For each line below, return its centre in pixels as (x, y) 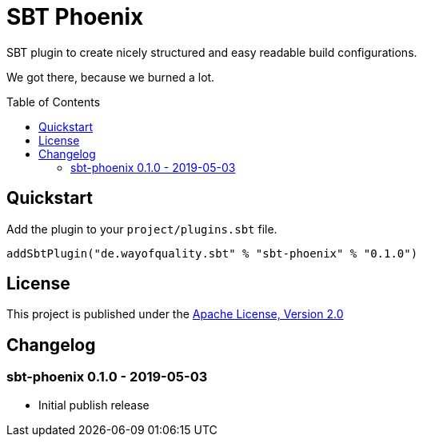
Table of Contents (54, 102)
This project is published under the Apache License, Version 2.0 (175, 314)
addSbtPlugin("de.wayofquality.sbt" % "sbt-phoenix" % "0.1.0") (212, 253)
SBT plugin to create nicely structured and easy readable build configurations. (212, 52)
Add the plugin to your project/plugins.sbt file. (142, 229)
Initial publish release (94, 405)
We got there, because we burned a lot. (111, 77)
